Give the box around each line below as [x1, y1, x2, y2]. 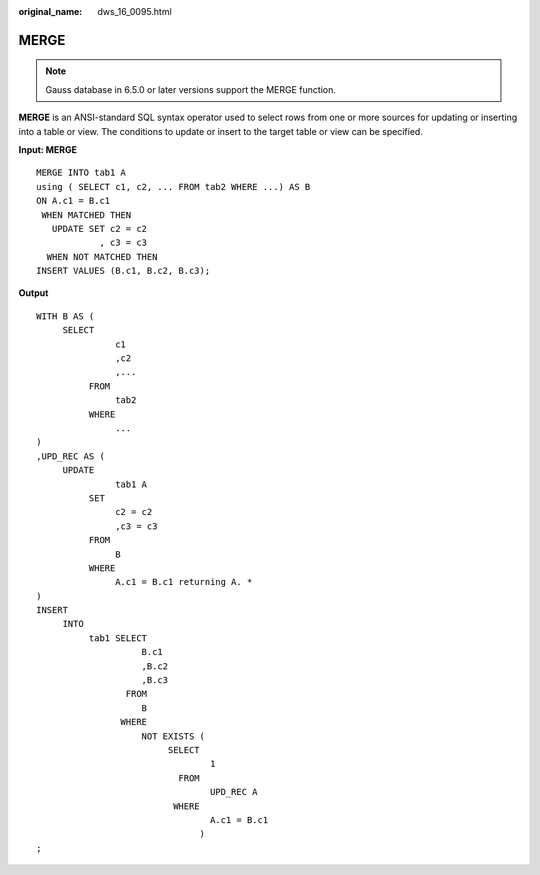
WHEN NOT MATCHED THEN [46, 251, 158, 262]
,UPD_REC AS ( [36, 450, 105, 462]
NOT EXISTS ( [141, 730, 205, 742]
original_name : [18, 6, 83, 17]
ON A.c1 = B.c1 [36, 195, 111, 207]
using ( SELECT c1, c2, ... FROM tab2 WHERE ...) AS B [36, 181, 311, 192]
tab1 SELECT [88, 632, 148, 644]
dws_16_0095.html [97, 6, 172, 17]
